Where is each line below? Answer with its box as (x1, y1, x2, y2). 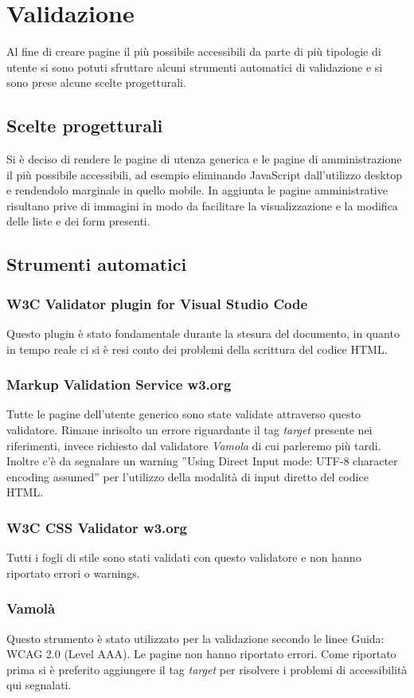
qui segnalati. (6, 676, 72, 693)
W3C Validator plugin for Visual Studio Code (6, 293, 308, 313)
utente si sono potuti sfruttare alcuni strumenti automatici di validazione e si (6, 58, 383, 75)
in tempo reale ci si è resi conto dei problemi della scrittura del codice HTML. (6, 340, 388, 357)
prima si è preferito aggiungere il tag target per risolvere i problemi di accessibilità (6, 661, 408, 677)
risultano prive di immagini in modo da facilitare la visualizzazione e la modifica (6, 197, 398, 214)
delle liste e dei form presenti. (6, 213, 150, 229)
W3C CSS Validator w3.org (6, 517, 187, 537)
